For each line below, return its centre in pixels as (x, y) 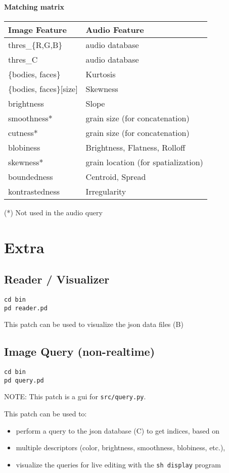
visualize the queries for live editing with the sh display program (118, 464)
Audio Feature (115, 29)
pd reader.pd (26, 308)
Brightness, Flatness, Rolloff (135, 147)
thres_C (23, 59)
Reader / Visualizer (57, 279)
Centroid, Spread (116, 176)
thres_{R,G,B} (35, 44)
